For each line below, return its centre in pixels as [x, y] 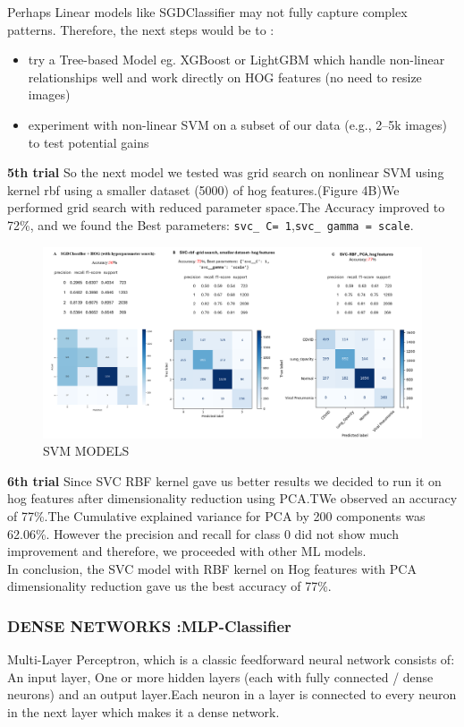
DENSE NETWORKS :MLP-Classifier [149, 625]
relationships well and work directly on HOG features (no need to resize [225, 77]
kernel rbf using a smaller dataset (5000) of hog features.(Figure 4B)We [203, 189]
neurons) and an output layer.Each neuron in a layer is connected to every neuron [232, 694]
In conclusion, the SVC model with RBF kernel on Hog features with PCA [212, 568]
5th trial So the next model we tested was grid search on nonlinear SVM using [226, 172]
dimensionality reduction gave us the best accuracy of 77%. [169, 586]
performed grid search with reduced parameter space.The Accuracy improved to [226, 207]
